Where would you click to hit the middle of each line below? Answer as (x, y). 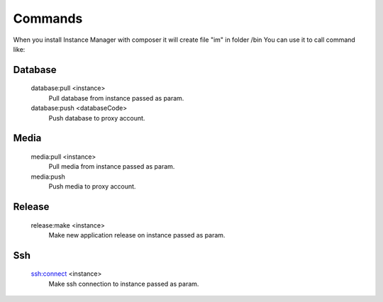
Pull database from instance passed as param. (116, 98)
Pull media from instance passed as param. (112, 167)
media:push (48, 177)
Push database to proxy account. (97, 118)
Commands (48, 18)
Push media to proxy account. (92, 186)
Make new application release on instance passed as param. (137, 235)
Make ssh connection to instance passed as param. (124, 284)
